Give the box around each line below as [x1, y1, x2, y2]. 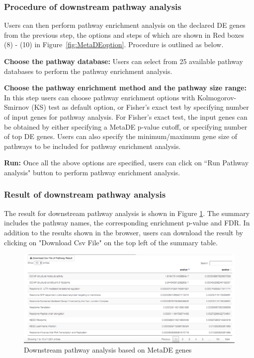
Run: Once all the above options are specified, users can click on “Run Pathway [4, 157, 249, 168]
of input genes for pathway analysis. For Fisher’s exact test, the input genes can [4, 111, 248, 122]
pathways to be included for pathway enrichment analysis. [4, 141, 181, 151]
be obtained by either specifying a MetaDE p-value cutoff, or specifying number [4, 121, 248, 132]
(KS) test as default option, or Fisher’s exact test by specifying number [31, 102, 249, 112]
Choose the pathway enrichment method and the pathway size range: [4, 82, 247, 93]
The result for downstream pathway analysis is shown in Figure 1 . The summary [4, 208, 250, 218]
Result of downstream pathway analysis [4, 188, 166, 201]
